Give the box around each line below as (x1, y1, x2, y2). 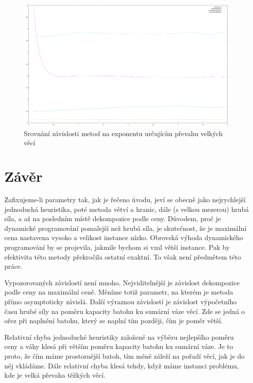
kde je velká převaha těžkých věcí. (4, 370, 106, 380)
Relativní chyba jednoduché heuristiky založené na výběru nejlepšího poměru (4, 331, 234, 342)
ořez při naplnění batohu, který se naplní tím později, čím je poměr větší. (4, 315, 223, 326)
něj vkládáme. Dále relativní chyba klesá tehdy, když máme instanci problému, (4, 360, 239, 370)
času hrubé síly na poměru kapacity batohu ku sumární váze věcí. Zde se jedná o (4, 306, 245, 316)
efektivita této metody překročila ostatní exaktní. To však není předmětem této (4, 251, 241, 261)
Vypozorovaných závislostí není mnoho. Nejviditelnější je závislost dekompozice (4, 277, 240, 287)
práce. (4, 261, 22, 271)
